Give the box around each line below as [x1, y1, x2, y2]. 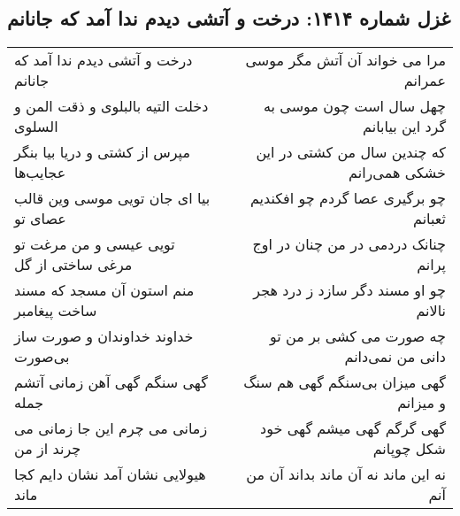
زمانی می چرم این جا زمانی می [14, 418, 208, 439]
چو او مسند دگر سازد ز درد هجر [253, 280, 446, 301]
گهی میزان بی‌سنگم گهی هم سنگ [243, 372, 446, 393]
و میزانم [397, 392, 446, 413]
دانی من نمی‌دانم [344, 346, 446, 367]
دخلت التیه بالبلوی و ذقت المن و [14, 96, 209, 117]
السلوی [14, 116, 58, 137]
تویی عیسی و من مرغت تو [14, 234, 175, 255]
